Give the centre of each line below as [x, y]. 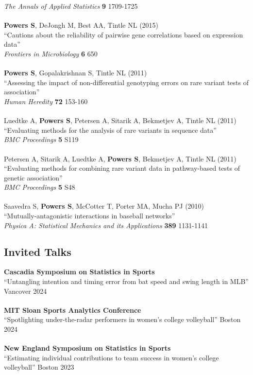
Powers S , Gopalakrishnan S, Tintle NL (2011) [76, 73]
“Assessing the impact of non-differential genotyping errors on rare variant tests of [126, 82]
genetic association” [33, 177]
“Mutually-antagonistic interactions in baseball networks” [90, 216]
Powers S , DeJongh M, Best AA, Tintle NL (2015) [81, 25]
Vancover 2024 [25, 291]
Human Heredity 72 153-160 [46, 101]
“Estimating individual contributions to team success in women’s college [111, 357]
